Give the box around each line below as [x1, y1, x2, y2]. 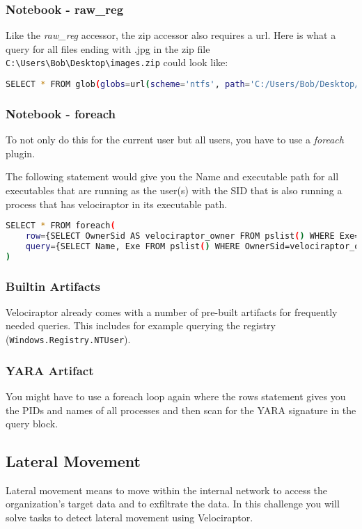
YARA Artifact [6, 361, 94, 379]
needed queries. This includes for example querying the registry [6, 318, 276, 333]
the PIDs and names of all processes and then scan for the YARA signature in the [6, 402, 356, 417]
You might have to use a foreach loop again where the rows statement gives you [6, 388, 346, 403]
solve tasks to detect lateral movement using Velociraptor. [6, 510, 253, 525]
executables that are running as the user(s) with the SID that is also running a [6, 182, 343, 197]
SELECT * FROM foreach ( [6, 221, 116, 231]
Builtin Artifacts [6, 277, 101, 294]
